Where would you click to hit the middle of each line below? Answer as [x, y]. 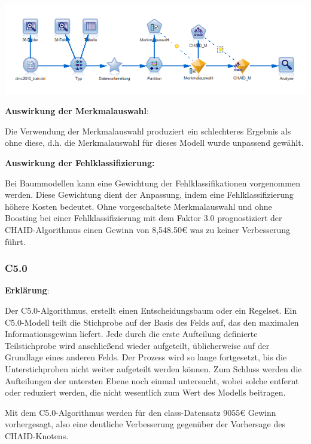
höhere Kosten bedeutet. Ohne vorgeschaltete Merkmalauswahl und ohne [138, 206]
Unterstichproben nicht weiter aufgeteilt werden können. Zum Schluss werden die [153, 368]
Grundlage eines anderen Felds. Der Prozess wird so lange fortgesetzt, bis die [146, 357]
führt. [15, 241]
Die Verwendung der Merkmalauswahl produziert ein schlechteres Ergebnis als [148, 131]
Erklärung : [27, 290]
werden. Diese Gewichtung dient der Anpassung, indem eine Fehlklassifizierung [149, 195]
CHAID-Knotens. [37, 435]
